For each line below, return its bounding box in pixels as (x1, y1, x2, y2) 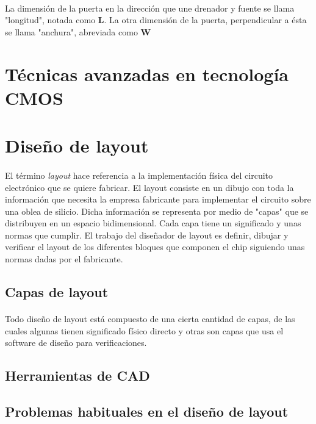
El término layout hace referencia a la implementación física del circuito (5, 168, 273, 181)
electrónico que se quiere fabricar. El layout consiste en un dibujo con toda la (5, 181, 294, 193)
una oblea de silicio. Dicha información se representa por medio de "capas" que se (5, 204, 309, 217)
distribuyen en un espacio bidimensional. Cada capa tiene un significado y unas (5, 217, 301, 229)
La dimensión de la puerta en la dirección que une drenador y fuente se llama (5, 1, 295, 14)
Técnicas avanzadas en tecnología (5, 61, 289, 86)
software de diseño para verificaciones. (5, 336, 147, 349)
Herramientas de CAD (5, 366, 150, 385)
